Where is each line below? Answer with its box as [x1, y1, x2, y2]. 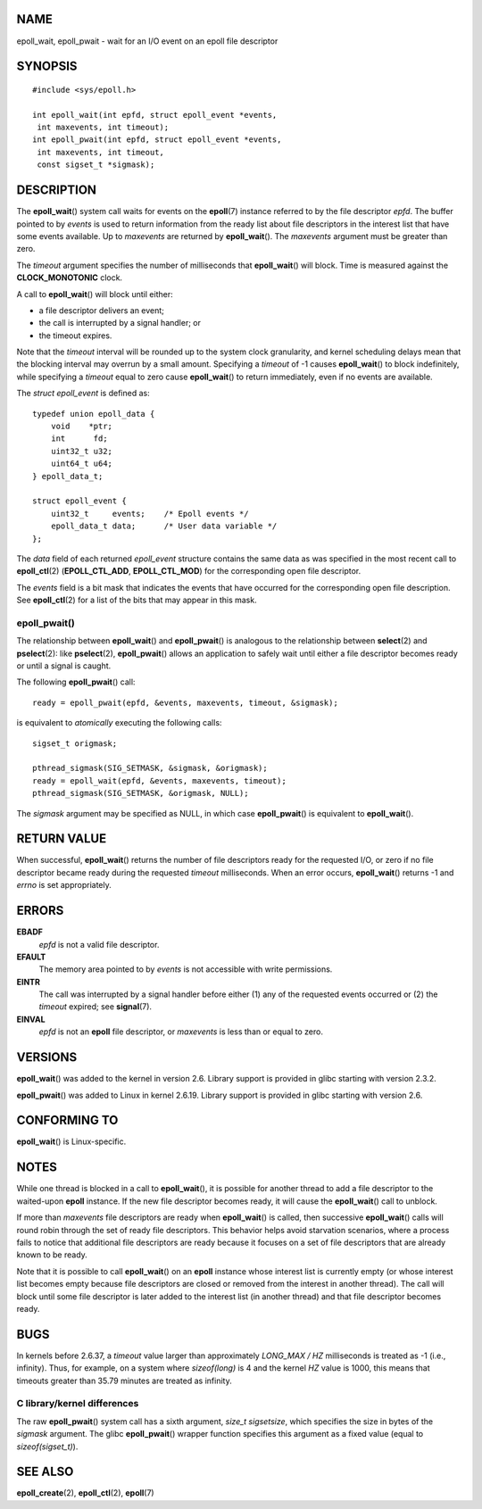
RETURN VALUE [16, 831, 107, 847]
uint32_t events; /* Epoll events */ [50, 509, 249, 518]
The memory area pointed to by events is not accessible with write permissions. [38, 964, 333, 974]
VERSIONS [16, 1049, 78, 1065]
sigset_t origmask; [32, 738, 118, 749]
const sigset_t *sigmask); [37, 160, 155, 170]
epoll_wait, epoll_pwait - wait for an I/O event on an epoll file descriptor [16, 36, 278, 46]
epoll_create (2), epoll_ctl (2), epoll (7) [16, 1488, 155, 1498]
